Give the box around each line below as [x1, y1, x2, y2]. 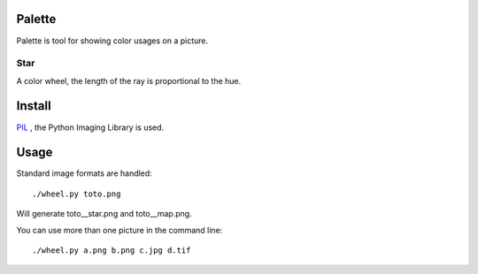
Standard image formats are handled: [16, 168, 152, 179]
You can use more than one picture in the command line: [16, 225, 223, 235]
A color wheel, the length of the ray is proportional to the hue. [16, 75, 242, 86]
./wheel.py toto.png [32, 188, 121, 199]
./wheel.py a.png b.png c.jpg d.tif [32, 246, 191, 255]
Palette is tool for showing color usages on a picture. [16, 35, 209, 46]
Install [16, 98, 52, 114]
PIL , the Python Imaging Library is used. [16, 122, 165, 133]
